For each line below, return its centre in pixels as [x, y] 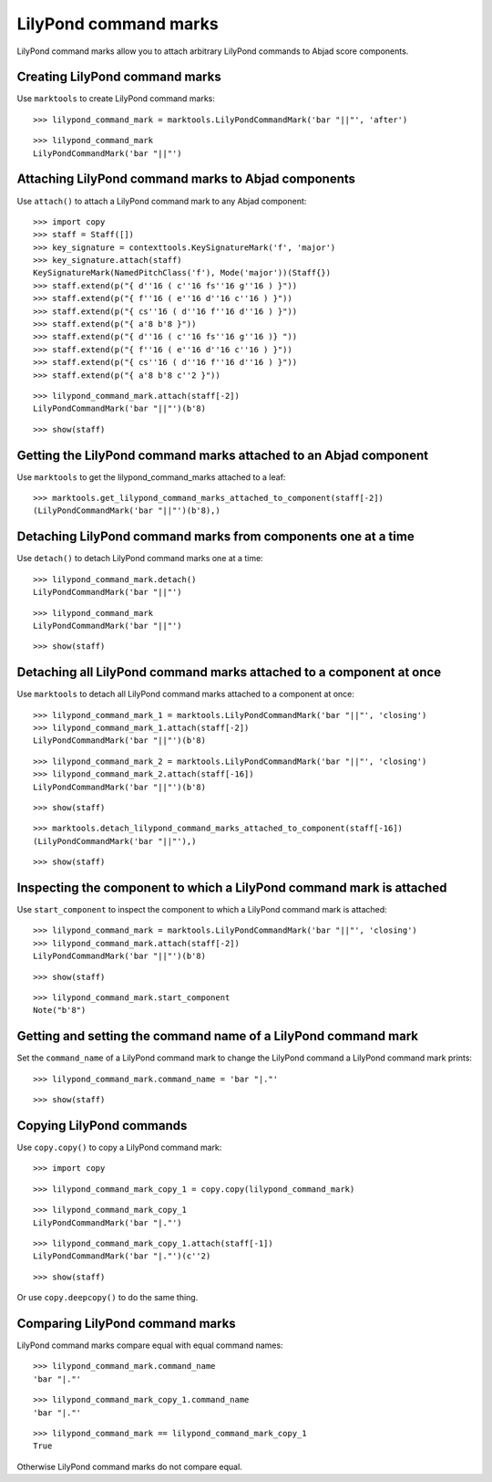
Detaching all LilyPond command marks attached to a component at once [229, 672]
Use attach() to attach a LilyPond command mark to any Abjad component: [162, 201]
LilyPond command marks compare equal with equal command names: [150, 1345]
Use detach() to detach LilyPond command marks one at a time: [140, 558]
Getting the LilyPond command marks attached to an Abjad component [222, 455]
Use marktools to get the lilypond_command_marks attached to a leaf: [151, 477]
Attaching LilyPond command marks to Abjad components [186, 179]
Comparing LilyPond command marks [126, 1323]
